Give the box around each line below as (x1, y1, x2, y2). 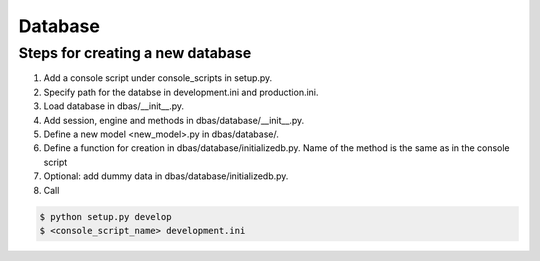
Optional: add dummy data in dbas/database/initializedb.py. (43, 170, 289, 182)
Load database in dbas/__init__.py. (43, 100, 185, 112)
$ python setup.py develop (39, 211, 172, 222)
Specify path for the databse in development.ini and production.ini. (43, 86, 319, 98)
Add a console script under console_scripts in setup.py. (43, 72, 273, 84)
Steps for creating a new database (18, 44, 252, 62)
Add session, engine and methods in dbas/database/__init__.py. (43, 114, 305, 126)
